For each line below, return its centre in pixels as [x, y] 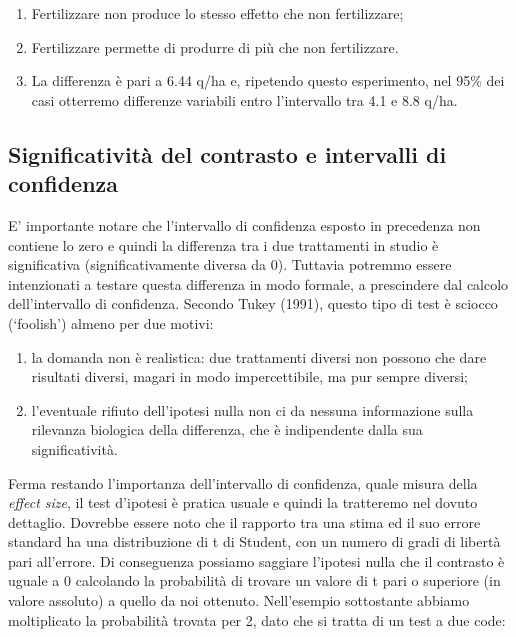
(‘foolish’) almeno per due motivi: [111, 322]
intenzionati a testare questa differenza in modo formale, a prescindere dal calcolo [258, 283]
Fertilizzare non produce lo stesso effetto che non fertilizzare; [217, 13]
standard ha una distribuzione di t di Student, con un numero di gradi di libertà [254, 541]
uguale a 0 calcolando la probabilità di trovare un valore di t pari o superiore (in [254, 580]
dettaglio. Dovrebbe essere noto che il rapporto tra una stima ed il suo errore [244, 521]
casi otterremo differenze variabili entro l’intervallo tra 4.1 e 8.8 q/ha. [244, 99]
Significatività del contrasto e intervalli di [227, 153]
